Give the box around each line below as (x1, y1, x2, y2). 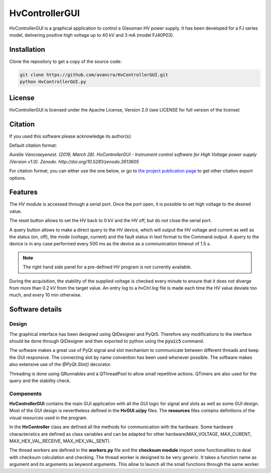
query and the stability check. (9, 377, 71, 384)
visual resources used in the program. (9, 415, 88, 421)
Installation (9, 45, 45, 54)
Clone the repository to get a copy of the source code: (9, 58, 122, 64)
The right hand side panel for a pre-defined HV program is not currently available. (23, 264, 192, 270)
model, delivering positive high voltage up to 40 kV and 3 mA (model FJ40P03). (9, 32, 174, 38)
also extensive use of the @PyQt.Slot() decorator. (9, 361, 111, 367)
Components (9, 390, 42, 397)
